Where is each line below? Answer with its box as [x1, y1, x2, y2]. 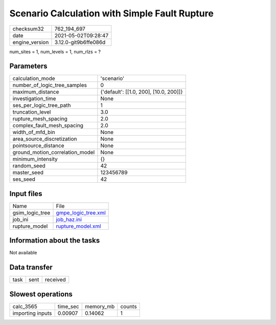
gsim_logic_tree [12, 209, 51, 216]
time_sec [57, 302, 79, 310]
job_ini [12, 215, 29, 223]
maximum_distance [12, 89, 59, 96]
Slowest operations [9, 290, 73, 298]
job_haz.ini [56, 215, 82, 223]
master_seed [12, 169, 43, 176]
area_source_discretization [12, 136, 77, 143]
